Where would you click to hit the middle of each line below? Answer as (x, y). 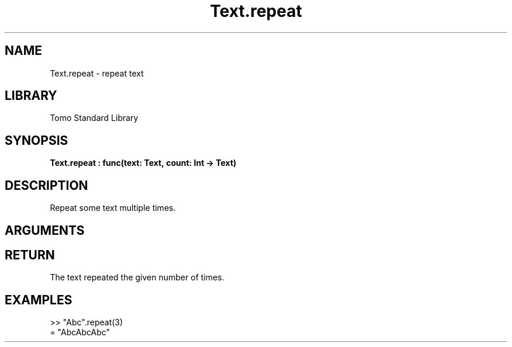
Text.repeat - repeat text (97, 73)
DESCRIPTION (46, 185)
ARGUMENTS (45, 230)
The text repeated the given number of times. (137, 277)
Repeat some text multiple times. (113, 208)
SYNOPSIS (37, 140)
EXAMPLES (39, 300)
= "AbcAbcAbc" (80, 332)
